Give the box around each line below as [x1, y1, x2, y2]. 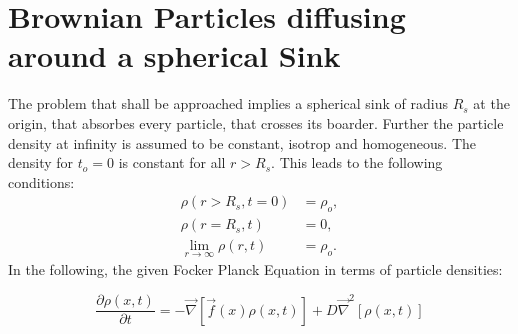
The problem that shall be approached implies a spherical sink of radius [8, 93, 449, 114]
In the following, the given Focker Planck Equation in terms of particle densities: [8, 259, 503, 280]
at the [473, 93, 510, 114]
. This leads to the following [271, 152, 443, 173]
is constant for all [118, 152, 226, 173]
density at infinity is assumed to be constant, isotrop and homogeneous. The [8, 132, 477, 153]
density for [8, 152, 74, 173]
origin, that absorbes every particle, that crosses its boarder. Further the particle [8, 112, 504, 133]
